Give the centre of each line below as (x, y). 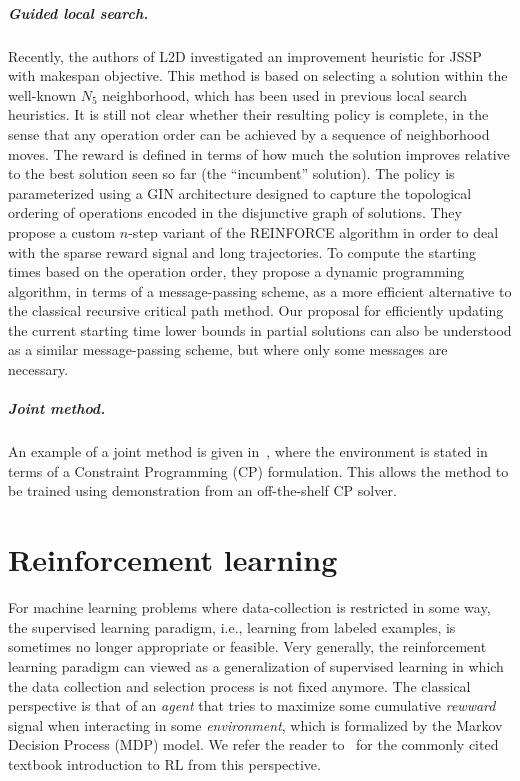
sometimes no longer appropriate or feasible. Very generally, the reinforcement (247, 646)
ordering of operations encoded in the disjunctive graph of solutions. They (235, 212)
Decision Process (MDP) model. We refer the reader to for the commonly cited (253, 744)
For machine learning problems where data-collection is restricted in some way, (249, 607)
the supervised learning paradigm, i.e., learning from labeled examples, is (232, 626)
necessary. (38, 369)
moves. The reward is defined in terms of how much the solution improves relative (259, 153)
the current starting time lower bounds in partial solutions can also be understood (260, 329)
